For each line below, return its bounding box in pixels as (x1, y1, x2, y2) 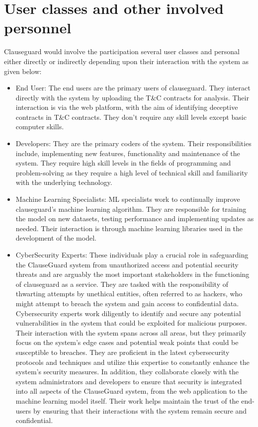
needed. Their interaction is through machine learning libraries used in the (15, 223, 243, 233)
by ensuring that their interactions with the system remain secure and (33, 405, 247, 416)
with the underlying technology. (15, 177, 112, 187)
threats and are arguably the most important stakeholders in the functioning (15, 269, 250, 279)
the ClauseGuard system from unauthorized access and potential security (15, 259, 239, 269)
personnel (4, 17, 72, 38)
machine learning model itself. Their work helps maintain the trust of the (15, 395, 239, 406)
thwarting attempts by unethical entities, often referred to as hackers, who (15, 288, 243, 299)
